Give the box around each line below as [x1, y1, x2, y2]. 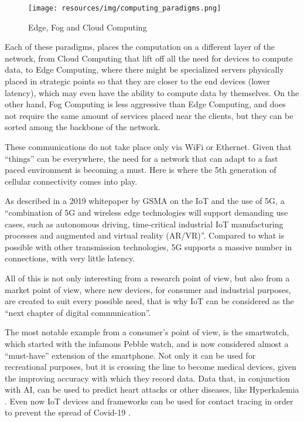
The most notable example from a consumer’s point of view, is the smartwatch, [5, 326, 289, 338]
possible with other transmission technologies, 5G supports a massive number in [5, 240, 292, 253]
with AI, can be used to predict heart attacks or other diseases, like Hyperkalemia [5, 383, 299, 396]
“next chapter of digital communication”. [5, 306, 151, 318]
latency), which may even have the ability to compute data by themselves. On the [5, 86, 299, 98]
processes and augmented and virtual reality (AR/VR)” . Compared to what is [5, 229, 285, 241]
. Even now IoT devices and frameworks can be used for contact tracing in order [5, 394, 293, 407]
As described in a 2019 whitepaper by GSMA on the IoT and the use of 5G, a [5, 195, 285, 207]
